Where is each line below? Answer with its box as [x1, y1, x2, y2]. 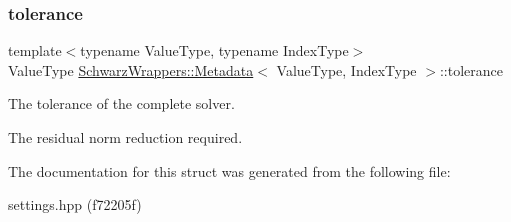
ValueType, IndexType [276, 59, 417, 80]
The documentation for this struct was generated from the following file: [8, 160, 451, 181]
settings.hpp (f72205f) [8, 194, 142, 215]
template [8, 40, 62, 61]
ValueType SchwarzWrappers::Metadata [8, 59, 254, 80]
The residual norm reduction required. [8, 127, 243, 147]
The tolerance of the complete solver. [8, 93, 235, 114]
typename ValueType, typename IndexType [80, 40, 349, 61]
